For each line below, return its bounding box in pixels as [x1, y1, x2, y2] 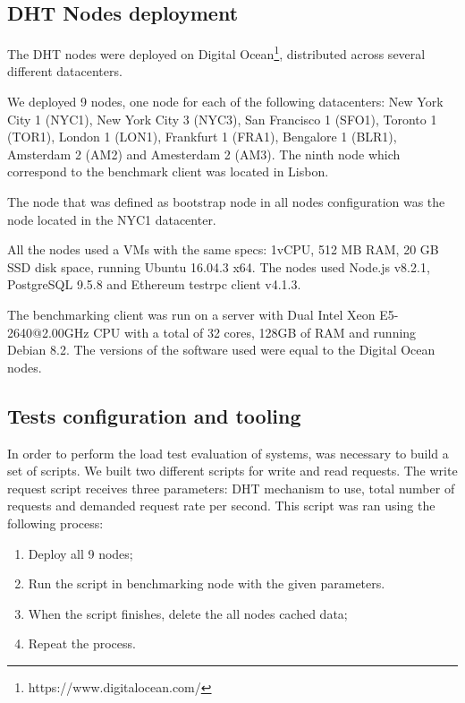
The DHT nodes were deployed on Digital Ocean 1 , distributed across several [7, 42, 426, 63]
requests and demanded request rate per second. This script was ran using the [7, 496, 435, 515]
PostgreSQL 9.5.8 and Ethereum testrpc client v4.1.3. [7, 275, 301, 294]
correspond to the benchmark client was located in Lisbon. [7, 162, 329, 181]
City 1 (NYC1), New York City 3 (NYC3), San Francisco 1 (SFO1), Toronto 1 [7, 109, 437, 128]
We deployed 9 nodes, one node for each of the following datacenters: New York [7, 92, 444, 111]
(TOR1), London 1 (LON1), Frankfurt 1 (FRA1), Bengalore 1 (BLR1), [7, 127, 397, 146]
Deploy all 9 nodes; [28, 544, 133, 562]
